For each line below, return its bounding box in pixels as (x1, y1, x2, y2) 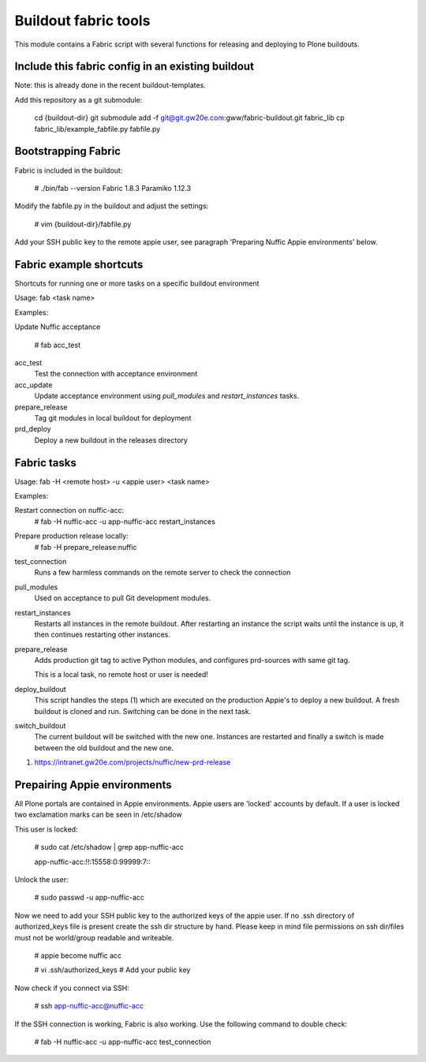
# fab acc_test (34, 340, 80, 350)
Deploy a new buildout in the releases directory (34, 435, 189, 445)
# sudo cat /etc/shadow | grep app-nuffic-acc (34, 843, 185, 852)
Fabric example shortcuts (14, 257, 144, 271)
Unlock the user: (14, 875, 69, 884)
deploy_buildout (14, 684, 66, 694)
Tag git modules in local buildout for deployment (34, 413, 192, 422)
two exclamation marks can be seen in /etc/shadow (14, 810, 182, 820)
